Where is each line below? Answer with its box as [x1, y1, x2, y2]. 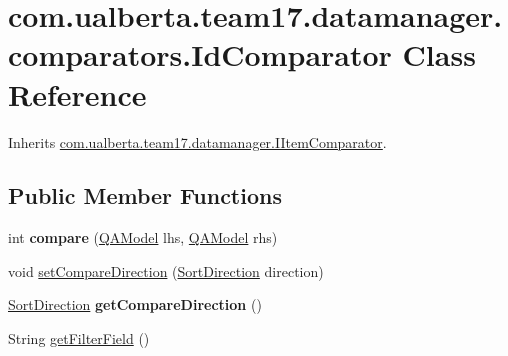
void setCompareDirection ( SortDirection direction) [8, 260, 324, 281]
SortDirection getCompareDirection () [8, 294, 262, 315]
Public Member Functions [8, 180, 282, 211]
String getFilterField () [8, 328, 150, 349]
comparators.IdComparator [8, 34, 392, 75]
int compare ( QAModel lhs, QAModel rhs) [8, 227, 278, 248]
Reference [8, 73, 147, 114]
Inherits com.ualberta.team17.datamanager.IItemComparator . [8, 131, 387, 152]
